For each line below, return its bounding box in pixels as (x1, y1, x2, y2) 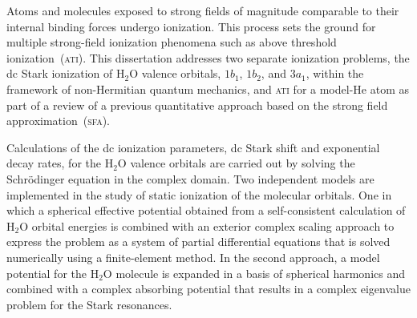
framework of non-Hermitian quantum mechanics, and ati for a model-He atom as (6, 80, 409, 97)
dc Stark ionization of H (6, 65, 125, 82)
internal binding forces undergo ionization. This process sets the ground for (6, 18, 376, 34)
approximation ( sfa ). (6, 112, 111, 129)
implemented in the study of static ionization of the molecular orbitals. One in (6, 186, 392, 203)
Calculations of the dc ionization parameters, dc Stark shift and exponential (6, 139, 380, 155)
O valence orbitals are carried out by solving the (117, 155, 355, 171)
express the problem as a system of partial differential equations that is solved (6, 233, 391, 250)
